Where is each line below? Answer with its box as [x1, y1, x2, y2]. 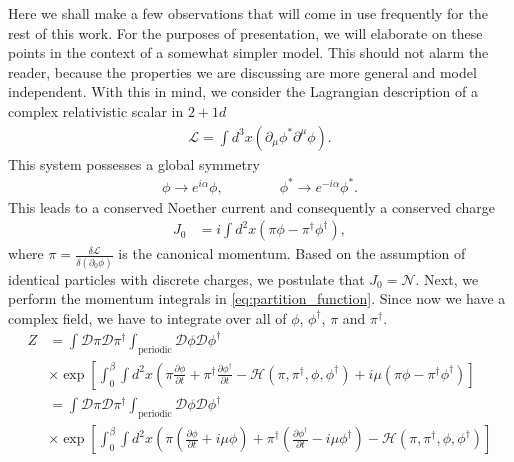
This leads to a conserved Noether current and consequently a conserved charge [8, 196, 496, 217]
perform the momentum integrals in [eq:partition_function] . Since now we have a [8, 288, 506, 309]
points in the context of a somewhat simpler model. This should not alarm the [8, 42, 489, 63]
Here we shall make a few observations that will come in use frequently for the [8, 3, 488, 23]
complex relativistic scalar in [8, 100, 184, 121]
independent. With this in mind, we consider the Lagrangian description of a [8, 81, 478, 102]
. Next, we [415, 268, 479, 289]
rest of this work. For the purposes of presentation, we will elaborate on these [8, 22, 483, 43]
